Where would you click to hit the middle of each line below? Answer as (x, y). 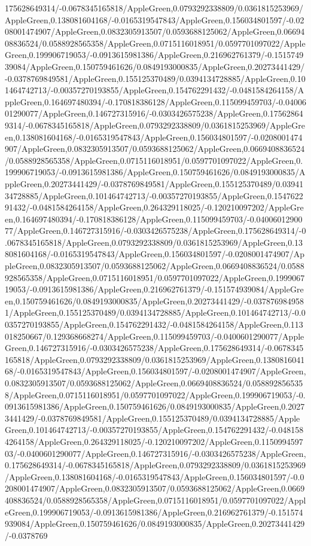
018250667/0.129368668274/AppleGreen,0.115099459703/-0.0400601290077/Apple (155, 336)
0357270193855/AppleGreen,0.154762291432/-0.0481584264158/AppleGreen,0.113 (154, 324)
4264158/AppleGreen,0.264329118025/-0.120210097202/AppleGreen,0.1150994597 (154, 441)
